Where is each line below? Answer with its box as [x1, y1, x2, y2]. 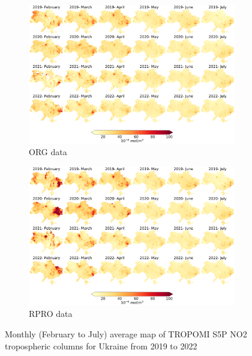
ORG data [29, 146, 67, 158]
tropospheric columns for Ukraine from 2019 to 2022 [5, 339, 197, 352]
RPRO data [29, 307, 73, 320]
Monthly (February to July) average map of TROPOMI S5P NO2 [5, 327, 247, 340]
